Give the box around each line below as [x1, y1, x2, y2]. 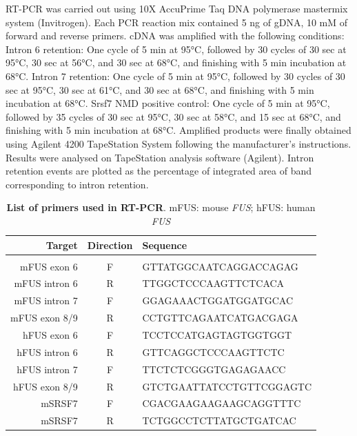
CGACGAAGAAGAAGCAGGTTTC [142, 396, 301, 410]
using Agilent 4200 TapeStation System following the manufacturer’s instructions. [6, 136, 351, 150]
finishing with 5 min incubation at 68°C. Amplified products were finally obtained [6, 123, 351, 137]
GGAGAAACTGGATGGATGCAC [142, 293, 294, 308]
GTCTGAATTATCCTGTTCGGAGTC [142, 379, 312, 393]
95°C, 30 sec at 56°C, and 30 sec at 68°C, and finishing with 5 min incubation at [6, 55, 347, 70]
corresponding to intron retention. [6, 177, 149, 191]
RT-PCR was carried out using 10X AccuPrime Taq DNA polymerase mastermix [6, 1, 348, 15]
